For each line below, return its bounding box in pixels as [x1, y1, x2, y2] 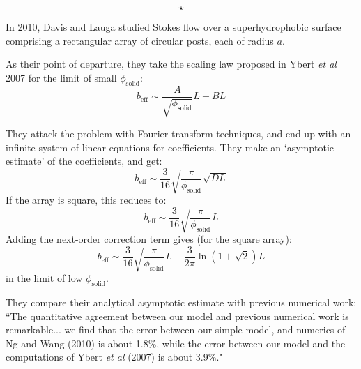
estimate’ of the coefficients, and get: [6, 153, 162, 168]
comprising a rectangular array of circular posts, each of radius [6, 33, 274, 47]
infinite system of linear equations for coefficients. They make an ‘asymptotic [6, 140, 334, 154]
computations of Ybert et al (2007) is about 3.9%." [6, 349, 223, 364]
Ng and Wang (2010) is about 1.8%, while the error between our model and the [6, 336, 346, 350]
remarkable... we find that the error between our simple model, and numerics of [6, 322, 346, 337]
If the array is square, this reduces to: [6, 193, 167, 207]
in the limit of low [6, 271, 83, 285]
